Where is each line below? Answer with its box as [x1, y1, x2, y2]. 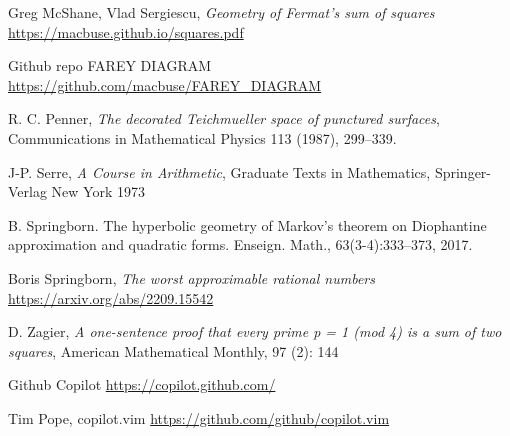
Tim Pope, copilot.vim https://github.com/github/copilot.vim [8, 407, 390, 428]
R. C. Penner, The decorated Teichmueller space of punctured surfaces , [8, 108, 440, 129]
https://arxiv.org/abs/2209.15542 [8, 287, 214, 308]
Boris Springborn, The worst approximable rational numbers [8, 267, 375, 288]
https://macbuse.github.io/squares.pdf [8, 21, 244, 42]
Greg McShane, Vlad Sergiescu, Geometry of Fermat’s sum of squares [8, 2, 435, 22]
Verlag [8, 181, 47, 202]
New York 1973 [51, 181, 145, 202]
